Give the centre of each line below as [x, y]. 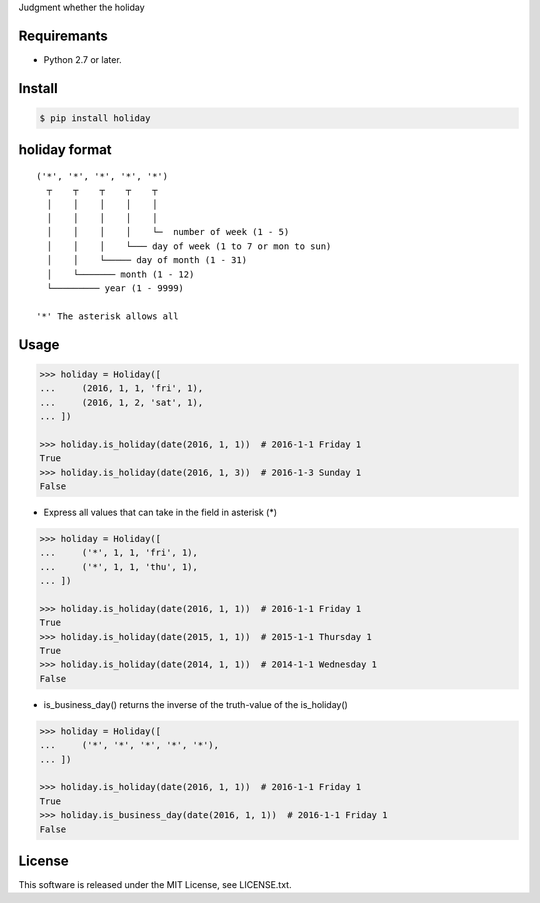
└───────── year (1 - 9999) [115, 288]
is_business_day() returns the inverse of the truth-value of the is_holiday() [196, 704]
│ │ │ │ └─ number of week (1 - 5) [168, 232]
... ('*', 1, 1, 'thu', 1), [119, 566]
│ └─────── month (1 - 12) [120, 274]
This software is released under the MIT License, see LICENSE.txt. [155, 885]
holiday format [65, 150]
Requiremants [63, 35]
